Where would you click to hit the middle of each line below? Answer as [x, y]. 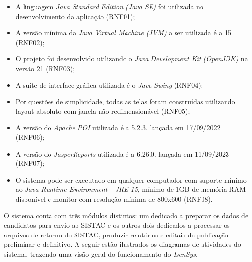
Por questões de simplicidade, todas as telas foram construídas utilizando [125, 101]
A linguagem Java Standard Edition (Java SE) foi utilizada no [109, 6]
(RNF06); [30, 137]
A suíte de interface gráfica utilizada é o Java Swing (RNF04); [109, 85]
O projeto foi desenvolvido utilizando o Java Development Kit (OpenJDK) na [132, 59]
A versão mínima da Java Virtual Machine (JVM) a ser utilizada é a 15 [123, 33]
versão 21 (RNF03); [45, 68]
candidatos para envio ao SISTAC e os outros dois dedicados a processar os [117, 225]
